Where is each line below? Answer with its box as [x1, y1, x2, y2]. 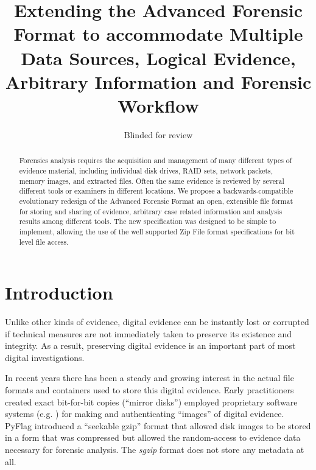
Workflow [118, 93, 199, 118]
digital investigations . [5, 351, 85, 363]
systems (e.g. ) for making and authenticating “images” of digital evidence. [5, 407, 284, 420]
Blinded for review [124, 128, 193, 141]
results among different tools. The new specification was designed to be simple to [19, 216, 276, 226]
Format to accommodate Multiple [13, 21, 303, 46]
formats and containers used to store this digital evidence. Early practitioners [5, 384, 294, 396]
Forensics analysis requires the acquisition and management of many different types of [19, 155, 292, 166]
